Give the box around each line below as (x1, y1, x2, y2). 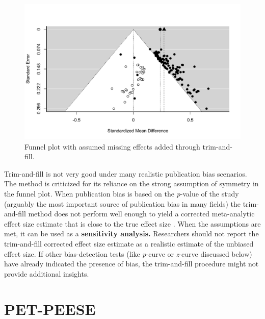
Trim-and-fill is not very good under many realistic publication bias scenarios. (4, 168, 247, 179)
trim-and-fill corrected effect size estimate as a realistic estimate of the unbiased (4, 238, 254, 249)
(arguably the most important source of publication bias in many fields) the (4, 198, 241, 209)
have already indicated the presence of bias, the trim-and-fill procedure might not (4, 258, 259, 269)
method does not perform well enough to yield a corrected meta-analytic (28, 208, 255, 219)
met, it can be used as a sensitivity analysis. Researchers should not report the (4, 228, 259, 239)
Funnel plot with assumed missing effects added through (24, 141, 200, 152)
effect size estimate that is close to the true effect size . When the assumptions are (4, 218, 261, 229)
